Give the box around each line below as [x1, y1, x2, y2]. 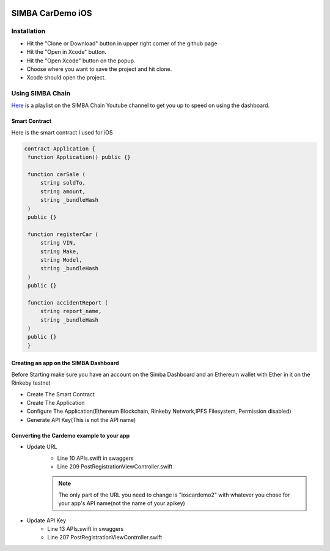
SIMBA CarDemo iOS [11, 8, 92, 18]
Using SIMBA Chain [11, 89, 70, 98]
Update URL [26, 443, 57, 451]
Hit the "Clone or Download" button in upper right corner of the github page [26, 40, 218, 47]
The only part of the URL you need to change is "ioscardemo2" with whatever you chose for [58, 491, 290, 498]
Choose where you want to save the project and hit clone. [26, 65, 172, 73]
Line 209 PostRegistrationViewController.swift [57, 462, 173, 470]
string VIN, [40, 239, 76, 246]
